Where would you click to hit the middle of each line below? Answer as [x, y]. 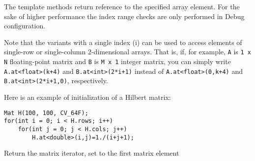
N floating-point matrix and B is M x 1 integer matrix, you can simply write [117, 61]
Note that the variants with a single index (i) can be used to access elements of [123, 42]
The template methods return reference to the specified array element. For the [122, 6]
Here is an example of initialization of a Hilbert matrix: [87, 97]
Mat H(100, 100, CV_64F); [46, 113]
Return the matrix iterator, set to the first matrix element [92, 153]
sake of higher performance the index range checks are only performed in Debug [124, 16]
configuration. [25, 26]
